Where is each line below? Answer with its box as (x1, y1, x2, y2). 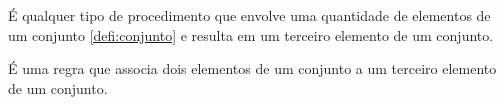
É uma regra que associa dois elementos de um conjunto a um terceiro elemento (8, 58, 497, 79)
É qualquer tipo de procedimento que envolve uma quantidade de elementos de (8, 5, 491, 25)
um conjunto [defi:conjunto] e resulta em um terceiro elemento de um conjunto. (8, 24, 494, 45)
